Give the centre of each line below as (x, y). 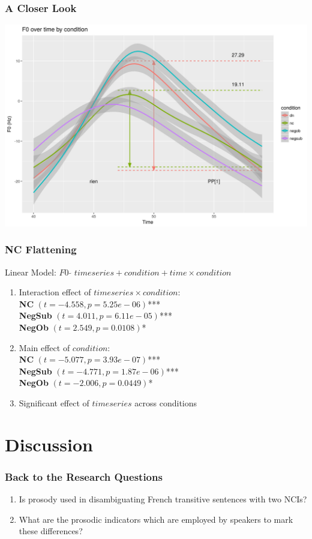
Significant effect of (54, 403)
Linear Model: (31, 272)
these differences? (51, 531)
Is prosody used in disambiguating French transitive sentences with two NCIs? (163, 499)
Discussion (49, 444)
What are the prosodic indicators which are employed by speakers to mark (156, 519)
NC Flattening (41, 249)
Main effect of (44, 347)
